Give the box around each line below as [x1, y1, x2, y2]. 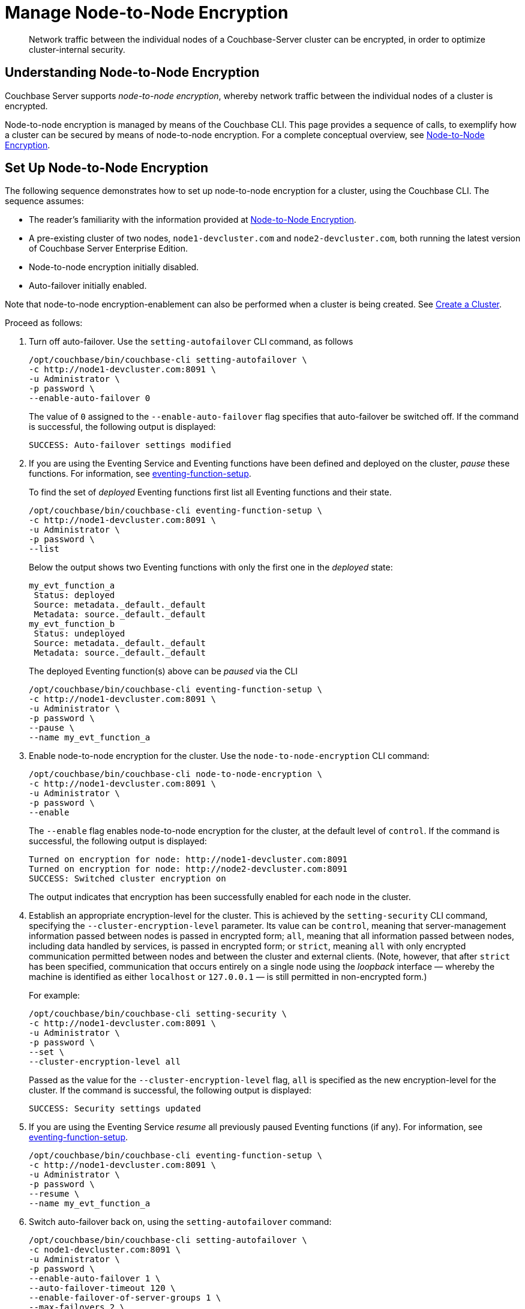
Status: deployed [34, 590, 115, 600]
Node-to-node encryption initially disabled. [29, 262, 199, 273]
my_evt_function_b [29, 619, 115, 629]
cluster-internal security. [29, 44, 125, 55]
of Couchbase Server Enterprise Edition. [29, 243, 188, 254]
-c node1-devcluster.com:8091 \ [29, 1245, 181, 1255]
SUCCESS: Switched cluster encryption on [29, 874, 226, 884]
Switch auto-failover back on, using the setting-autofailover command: [29, 1217, 332, 1227]
